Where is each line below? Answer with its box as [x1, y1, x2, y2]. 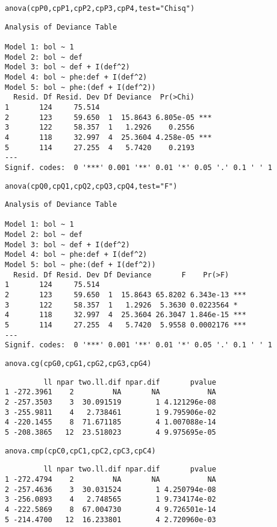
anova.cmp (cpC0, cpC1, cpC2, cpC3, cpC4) [5, 446, 156, 455]
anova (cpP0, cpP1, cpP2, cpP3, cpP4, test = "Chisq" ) [5, 4, 195, 13]
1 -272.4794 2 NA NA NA [5, 475, 216, 484]
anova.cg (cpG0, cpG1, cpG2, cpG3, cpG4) [5, 359, 152, 368]
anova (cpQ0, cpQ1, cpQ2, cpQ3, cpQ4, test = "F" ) [5, 181, 178, 191]
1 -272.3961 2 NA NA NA [5, 388, 216, 397]
